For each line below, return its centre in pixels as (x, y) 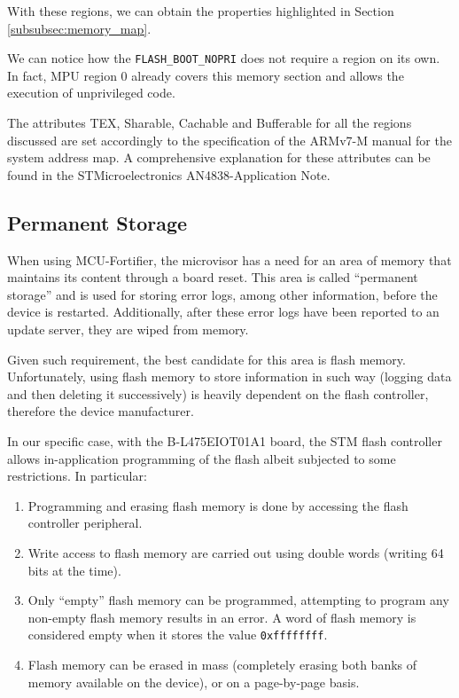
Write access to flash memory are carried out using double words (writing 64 (236, 552)
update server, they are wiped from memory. (128, 329)
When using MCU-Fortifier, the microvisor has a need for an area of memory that (229, 259)
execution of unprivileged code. (91, 93)
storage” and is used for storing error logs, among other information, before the (222, 294)
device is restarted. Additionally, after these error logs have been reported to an (223, 312)
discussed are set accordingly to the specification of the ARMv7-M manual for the (229, 140)
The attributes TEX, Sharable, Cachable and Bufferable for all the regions (210, 123)
